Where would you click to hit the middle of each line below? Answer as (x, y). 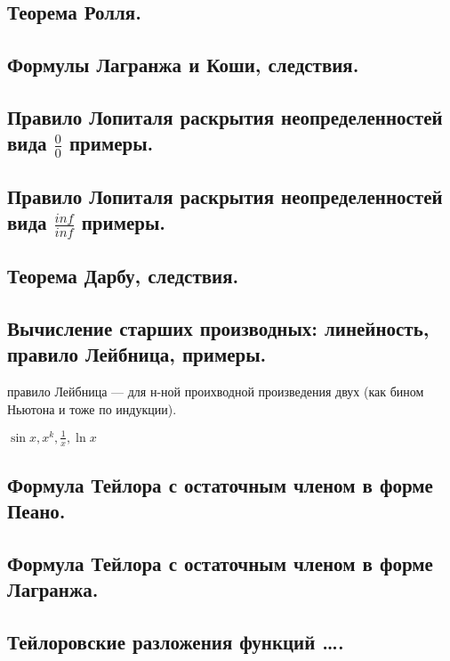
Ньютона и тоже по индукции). (92, 408)
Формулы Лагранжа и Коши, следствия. (183, 65)
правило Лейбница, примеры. (137, 354)
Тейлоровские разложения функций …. (176, 642)
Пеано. (36, 511)
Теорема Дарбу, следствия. (123, 275)
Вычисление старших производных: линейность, (218, 327)
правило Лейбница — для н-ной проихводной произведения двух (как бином (216, 391)
